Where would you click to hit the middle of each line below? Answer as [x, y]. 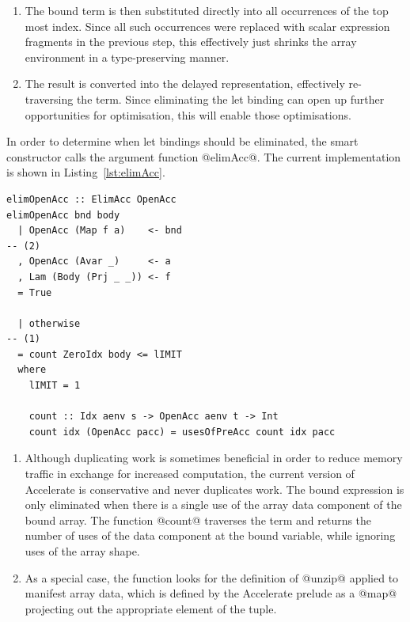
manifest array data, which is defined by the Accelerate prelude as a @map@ [211, 593]
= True [35, 292]
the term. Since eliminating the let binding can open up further [230, 99]
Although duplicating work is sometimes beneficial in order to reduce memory [214, 458]
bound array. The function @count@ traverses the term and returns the [198, 520]
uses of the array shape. [82, 551]
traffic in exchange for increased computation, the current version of [190, 474]
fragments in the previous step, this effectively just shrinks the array [191, 42]
